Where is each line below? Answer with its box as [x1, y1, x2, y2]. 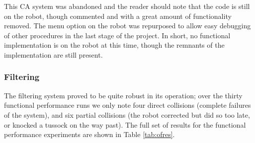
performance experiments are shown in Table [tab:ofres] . [4, 129, 175, 140]
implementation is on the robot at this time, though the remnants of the [4, 40, 225, 50]
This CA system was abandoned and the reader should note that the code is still [4, 1, 250, 11]
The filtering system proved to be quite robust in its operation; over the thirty [4, 90, 243, 100]
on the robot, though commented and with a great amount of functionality [4, 10, 232, 21]
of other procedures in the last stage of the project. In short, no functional [4, 30, 231, 40]
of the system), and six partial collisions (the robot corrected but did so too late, [4, 109, 250, 120]
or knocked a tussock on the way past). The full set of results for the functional [4, 119, 246, 130]
